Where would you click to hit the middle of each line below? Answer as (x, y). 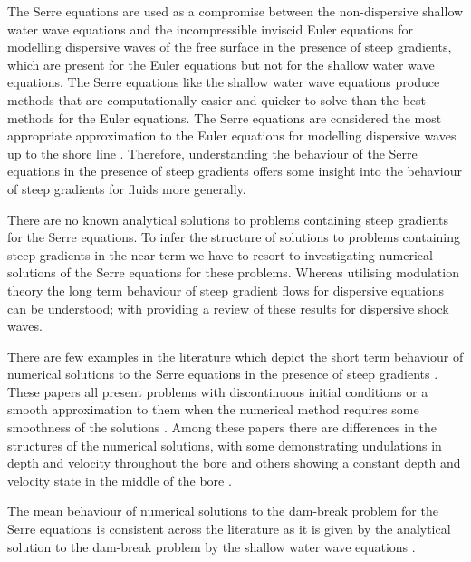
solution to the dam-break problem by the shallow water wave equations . (211, 546)
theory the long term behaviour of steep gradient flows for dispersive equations (226, 290)
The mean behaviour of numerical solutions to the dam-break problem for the (223, 511)
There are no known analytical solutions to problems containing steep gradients (228, 219)
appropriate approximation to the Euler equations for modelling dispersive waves (232, 136)
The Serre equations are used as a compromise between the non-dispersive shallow (235, 11)
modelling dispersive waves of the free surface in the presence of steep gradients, (230, 47)
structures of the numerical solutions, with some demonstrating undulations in (225, 445)
